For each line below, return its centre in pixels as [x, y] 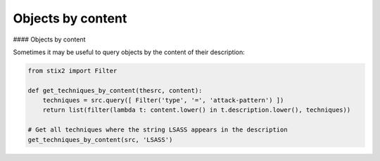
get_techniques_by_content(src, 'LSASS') [100, 140]
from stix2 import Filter [72, 71]
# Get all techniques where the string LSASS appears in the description [158, 130]
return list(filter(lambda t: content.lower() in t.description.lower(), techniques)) [197, 110]
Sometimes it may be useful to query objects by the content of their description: [129, 52]
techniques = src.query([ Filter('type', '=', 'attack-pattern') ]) [163, 101]
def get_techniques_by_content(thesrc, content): [115, 90]
